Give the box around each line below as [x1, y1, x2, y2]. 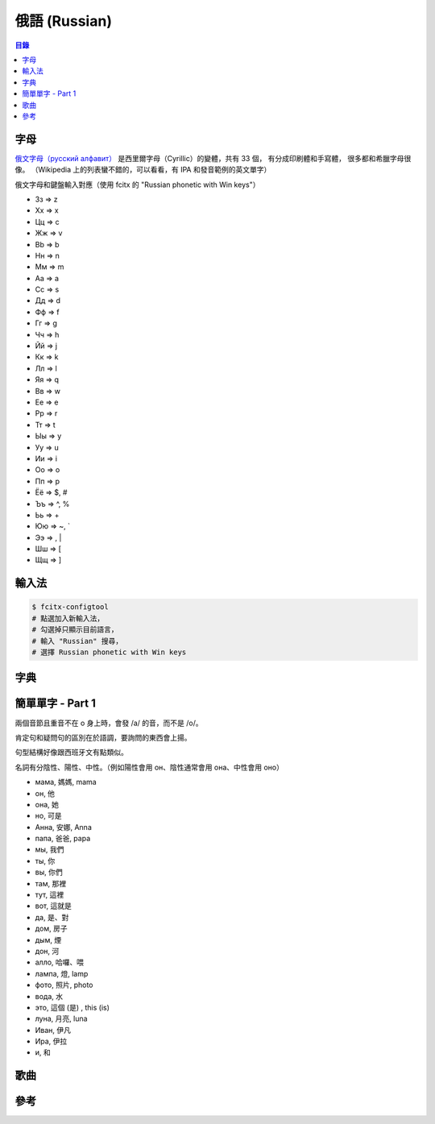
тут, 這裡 [35, 890, 64, 900]
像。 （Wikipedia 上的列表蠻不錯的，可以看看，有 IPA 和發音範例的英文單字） [14, 165, 271, 175]
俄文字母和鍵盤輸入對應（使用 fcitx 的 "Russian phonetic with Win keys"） [14, 180, 260, 189]
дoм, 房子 [35, 923, 68, 934]
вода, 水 [35, 991, 64, 1001]
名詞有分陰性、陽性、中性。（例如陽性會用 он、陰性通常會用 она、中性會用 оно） [14, 762, 284, 772]
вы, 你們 [35, 867, 64, 877]
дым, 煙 [35, 935, 62, 944]
